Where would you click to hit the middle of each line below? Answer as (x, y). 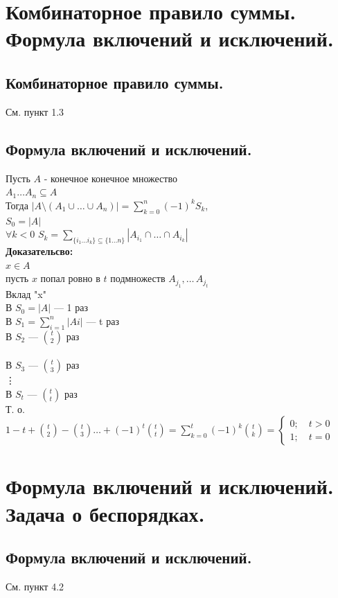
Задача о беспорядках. (105, 513)
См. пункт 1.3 (35, 111)
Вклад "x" (26, 293)
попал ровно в (70, 278)
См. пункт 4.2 (35, 587)
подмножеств (138, 278)
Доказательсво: (39, 250)
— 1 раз (71, 307)
